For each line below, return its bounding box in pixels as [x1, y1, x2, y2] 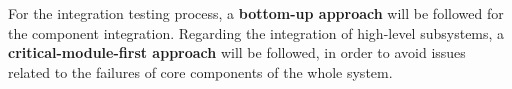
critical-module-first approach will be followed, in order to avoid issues [8, 42, 466, 63]
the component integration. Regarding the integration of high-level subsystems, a [8, 22, 505, 43]
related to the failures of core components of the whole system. [8, 61, 393, 82]
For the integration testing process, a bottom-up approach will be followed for [8, 3, 504, 23]
